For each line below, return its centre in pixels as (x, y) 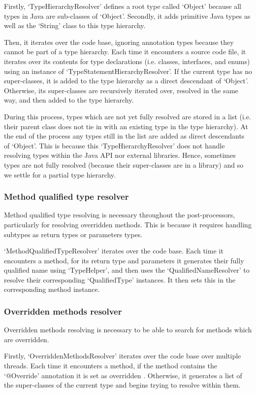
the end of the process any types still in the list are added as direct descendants (124, 136)
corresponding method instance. (52, 289)
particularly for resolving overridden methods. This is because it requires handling (128, 224)
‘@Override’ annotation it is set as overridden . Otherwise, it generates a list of (123, 375)
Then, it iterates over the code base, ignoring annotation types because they (119, 42)
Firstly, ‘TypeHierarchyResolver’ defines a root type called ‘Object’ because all (123, 6)
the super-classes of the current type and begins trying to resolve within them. (122, 385)
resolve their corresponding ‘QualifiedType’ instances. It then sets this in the (120, 279)
